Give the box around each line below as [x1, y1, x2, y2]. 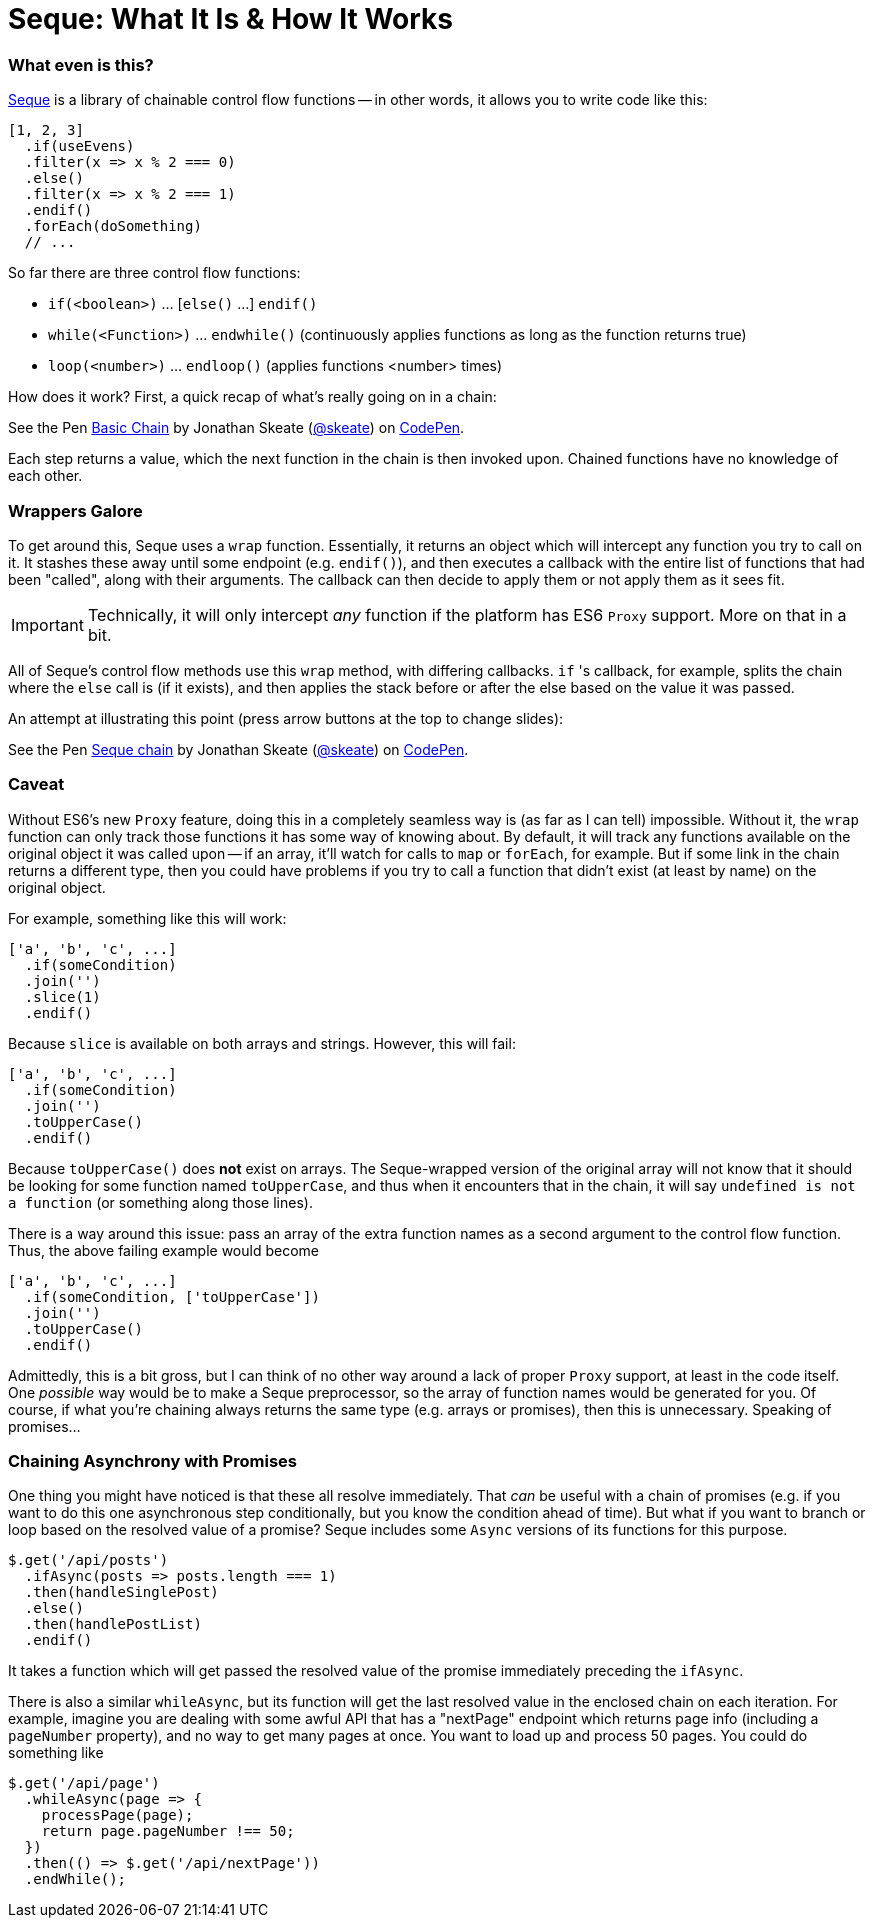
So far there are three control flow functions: [8, 264, 301, 282]
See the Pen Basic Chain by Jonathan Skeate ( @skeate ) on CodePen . [8, 419, 465, 437]
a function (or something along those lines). [8, 1193, 313, 1211]
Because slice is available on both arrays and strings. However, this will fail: [8, 1034, 516, 1052]
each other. [8, 467, 83, 485]
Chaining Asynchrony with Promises [8, 1451, 297, 1471]
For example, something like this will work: [8, 909, 287, 927]
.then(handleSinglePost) [24, 1584, 219, 1601]
